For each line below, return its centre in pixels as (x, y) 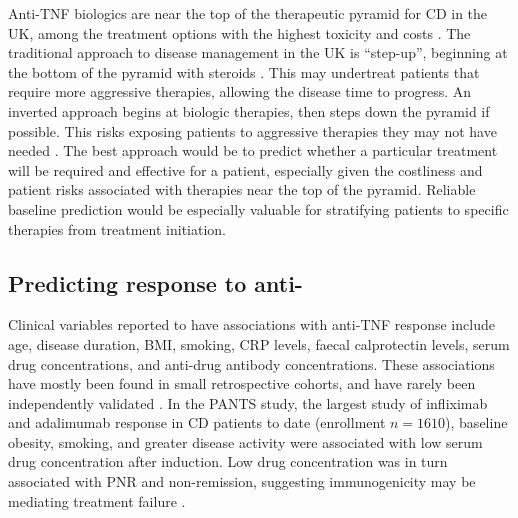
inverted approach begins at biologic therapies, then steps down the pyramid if (249, 110)
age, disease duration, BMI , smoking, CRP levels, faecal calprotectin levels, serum (259, 343)
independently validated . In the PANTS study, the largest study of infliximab (248, 402)
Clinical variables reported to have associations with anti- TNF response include (251, 324)
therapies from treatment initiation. (117, 228)
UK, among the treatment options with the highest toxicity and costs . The (239, 32)
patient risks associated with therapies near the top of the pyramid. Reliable (242, 189)
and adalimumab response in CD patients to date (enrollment (197, 422)
